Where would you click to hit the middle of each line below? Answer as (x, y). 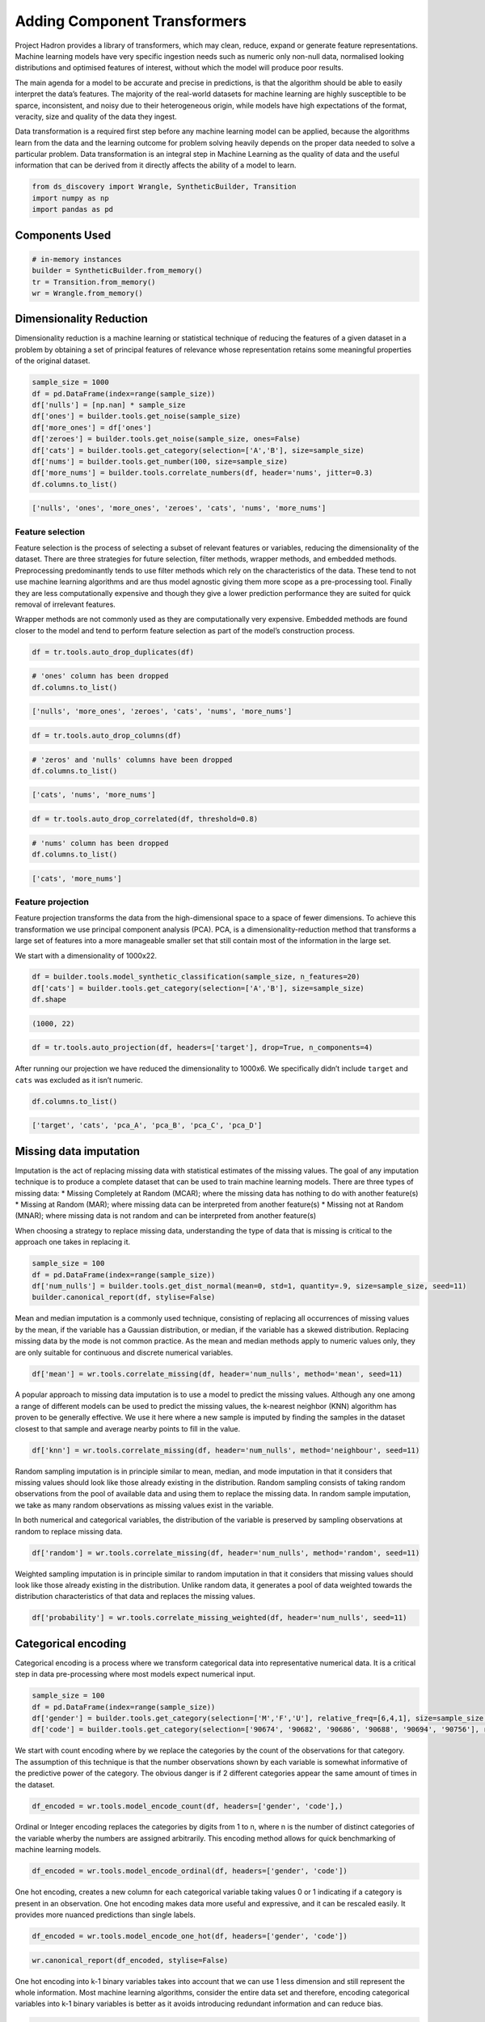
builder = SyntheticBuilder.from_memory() (117, 271)
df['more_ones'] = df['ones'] (92, 427)
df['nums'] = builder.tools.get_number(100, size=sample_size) (160, 461)
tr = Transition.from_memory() (94, 282)
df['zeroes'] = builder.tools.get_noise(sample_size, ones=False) (166, 439)
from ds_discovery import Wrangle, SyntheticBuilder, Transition (164, 187)
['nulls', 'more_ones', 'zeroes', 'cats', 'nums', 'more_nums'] (162, 711)
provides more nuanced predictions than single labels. (105, 1915)
